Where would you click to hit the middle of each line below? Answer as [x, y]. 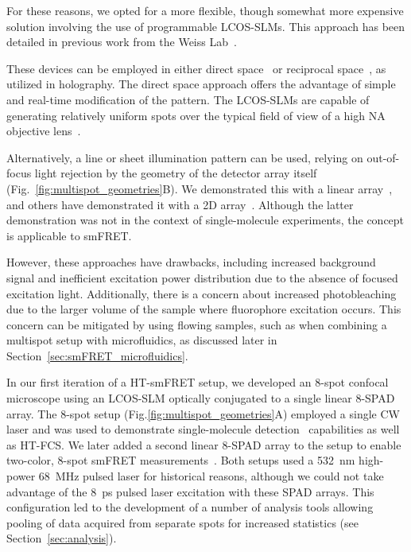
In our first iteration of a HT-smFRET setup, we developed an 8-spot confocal [198, 382]
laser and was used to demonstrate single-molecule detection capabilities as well [203, 429]
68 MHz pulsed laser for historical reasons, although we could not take [211, 476]
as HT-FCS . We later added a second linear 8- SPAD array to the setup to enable [204, 444]
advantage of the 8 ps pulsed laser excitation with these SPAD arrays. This [190, 491]
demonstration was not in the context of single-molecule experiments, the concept [205, 220]
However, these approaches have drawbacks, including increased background [191, 262]
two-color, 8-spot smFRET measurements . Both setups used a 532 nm [181, 460]
